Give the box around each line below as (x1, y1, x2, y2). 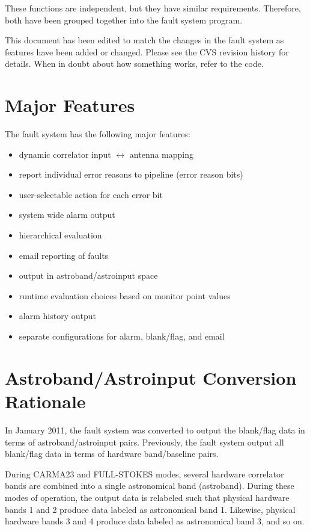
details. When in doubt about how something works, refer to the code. (5, 57, 264, 70)
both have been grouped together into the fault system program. (5, 13, 243, 26)
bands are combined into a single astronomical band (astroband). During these (5, 479, 294, 492)
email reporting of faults (19, 249, 109, 261)
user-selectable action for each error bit (19, 188, 163, 200)
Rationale (5, 389, 86, 413)
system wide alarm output (19, 208, 115, 221)
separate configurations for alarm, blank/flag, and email (19, 330, 225, 343)
